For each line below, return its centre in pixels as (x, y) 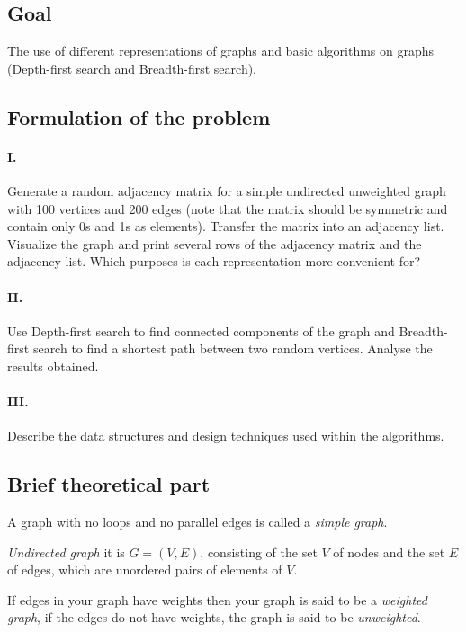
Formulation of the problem (139, 116)
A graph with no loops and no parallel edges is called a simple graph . (197, 522)
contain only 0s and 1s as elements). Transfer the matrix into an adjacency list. (226, 226)
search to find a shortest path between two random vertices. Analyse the (233, 348)
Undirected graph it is (66, 552)
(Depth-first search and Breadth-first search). (132, 68)
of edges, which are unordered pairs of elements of (145, 570)
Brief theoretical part (109, 484)
